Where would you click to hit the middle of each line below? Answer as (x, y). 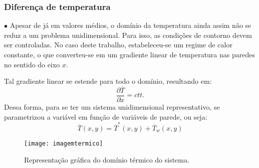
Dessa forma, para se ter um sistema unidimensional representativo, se (112, 107)
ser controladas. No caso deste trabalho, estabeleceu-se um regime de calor (118, 45)
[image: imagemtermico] (64, 143)
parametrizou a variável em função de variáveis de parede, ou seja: (106, 116)
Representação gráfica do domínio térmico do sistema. (107, 159)
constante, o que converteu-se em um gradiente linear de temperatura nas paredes (129, 54)
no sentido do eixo (32, 64)
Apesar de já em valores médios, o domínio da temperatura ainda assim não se (131, 25)
